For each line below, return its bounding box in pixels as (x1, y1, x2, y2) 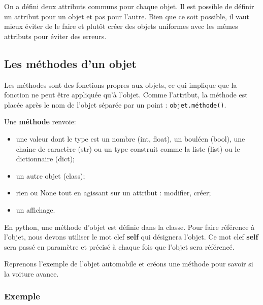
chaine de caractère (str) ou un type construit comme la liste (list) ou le (16, 143, 240, 154)
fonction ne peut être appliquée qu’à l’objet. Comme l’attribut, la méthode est (4, 89, 248, 100)
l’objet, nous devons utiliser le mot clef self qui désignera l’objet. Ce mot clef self (4, 231, 258, 242)
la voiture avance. (4, 268, 59, 279)
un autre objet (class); (16, 170, 85, 181)
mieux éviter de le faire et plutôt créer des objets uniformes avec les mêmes (4, 21, 238, 31)
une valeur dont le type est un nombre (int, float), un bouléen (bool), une (16, 133, 245, 144)
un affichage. (16, 204, 55, 215)
